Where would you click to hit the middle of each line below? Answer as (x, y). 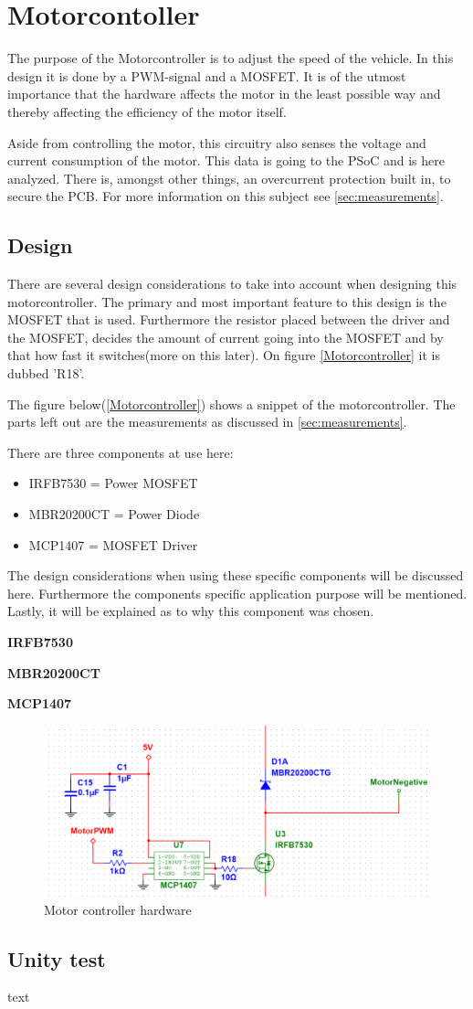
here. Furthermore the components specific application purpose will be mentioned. (237, 593)
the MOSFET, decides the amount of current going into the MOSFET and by (226, 337)
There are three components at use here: (121, 452)
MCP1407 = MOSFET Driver (113, 544)
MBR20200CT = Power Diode (114, 514)
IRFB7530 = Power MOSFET (113, 483)
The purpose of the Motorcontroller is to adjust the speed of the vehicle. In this (231, 58)
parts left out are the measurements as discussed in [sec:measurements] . (207, 422)
